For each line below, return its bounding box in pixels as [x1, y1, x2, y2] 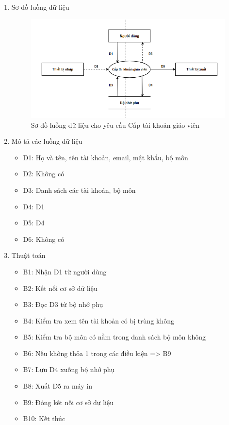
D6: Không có [23, 234, 65, 244]
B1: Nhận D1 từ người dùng [23, 266, 107, 276]
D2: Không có [23, 169, 65, 179]
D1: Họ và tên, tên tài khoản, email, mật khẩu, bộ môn [23, 152, 188, 162]
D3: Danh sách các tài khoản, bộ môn [23, 185, 136, 195]
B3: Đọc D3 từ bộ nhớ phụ [23, 299, 103, 309]
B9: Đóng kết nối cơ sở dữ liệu [23, 397, 114, 407]
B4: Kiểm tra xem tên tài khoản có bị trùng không [23, 315, 174, 325]
